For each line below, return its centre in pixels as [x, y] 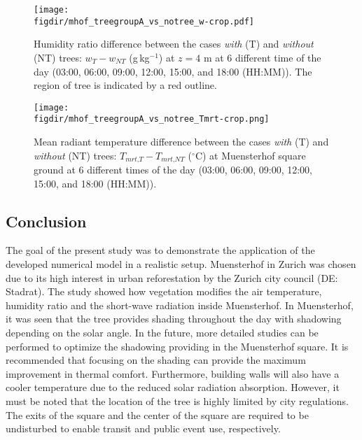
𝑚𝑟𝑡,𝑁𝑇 [173, 160]
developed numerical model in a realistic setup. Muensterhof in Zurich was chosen [181, 264]
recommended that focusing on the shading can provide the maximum [156, 360]
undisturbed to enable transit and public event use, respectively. [143, 428]
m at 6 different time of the [262, 57]
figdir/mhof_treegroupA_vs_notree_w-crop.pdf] [144, 21]
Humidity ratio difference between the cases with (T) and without [174, 44]
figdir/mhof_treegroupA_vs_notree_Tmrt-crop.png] [152, 119]
